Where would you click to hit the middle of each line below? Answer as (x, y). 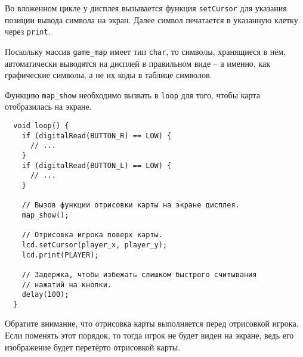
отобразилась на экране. (48, 106)
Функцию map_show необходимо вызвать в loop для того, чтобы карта (132, 94)
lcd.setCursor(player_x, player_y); (95, 245)
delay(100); (45, 295)
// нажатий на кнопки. (67, 285)
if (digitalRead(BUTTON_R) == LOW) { (97, 136)
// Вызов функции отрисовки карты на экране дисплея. (131, 205)
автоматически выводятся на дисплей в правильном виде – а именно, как (138, 63)
